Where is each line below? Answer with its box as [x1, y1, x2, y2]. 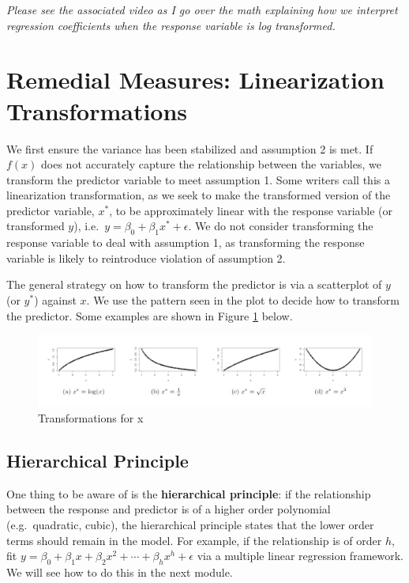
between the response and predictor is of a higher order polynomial [6, 501, 331, 517]
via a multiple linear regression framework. [197, 547, 404, 564]
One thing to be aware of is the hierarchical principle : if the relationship [6, 485, 371, 502]
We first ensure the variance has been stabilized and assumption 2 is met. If [6, 140, 373, 157]
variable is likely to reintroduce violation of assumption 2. [6, 249, 286, 266]
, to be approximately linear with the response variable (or [109, 202, 393, 218]
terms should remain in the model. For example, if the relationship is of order [6, 532, 382, 548]
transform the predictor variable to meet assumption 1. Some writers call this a [6, 171, 390, 187]
